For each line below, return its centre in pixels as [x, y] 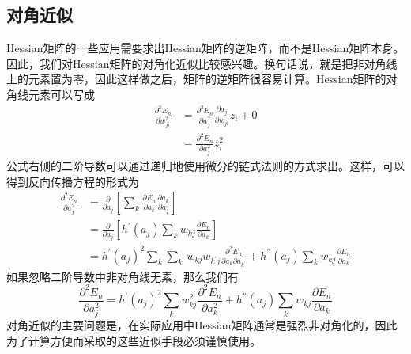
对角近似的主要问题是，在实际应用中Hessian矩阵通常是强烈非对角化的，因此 [202, 325]
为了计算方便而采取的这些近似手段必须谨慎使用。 [134, 340]
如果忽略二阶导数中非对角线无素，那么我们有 [123, 276]
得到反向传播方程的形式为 [73, 181]
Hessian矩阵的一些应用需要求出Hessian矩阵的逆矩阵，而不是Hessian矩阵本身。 [205, 48]
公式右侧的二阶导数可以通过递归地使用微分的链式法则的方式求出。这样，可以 [205, 165]
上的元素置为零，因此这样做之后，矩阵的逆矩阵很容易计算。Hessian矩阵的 [196, 79]
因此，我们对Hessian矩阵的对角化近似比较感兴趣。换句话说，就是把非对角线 [202, 63]
